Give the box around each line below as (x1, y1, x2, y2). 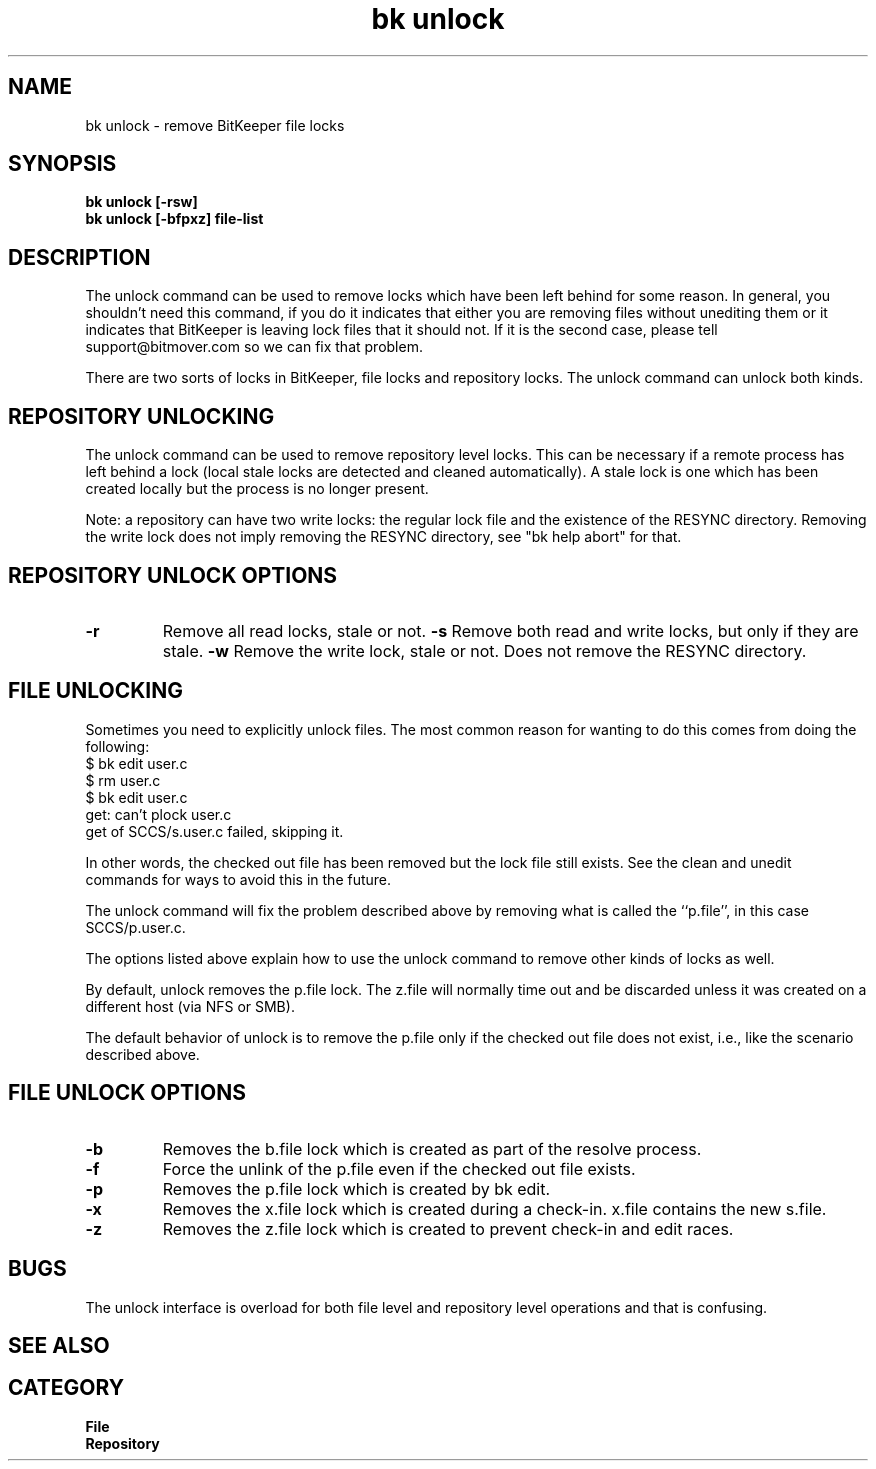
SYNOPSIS (8, 151, 117, 177)
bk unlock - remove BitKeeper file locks (85, 116, 345, 134)
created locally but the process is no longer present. (85, 480, 429, 498)
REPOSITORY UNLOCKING (8, 403, 275, 429)
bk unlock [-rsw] (85, 193, 198, 211)
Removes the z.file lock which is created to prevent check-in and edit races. (162, 1218, 734, 1239)
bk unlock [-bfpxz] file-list (85, 210, 264, 228)
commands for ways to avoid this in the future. (85, 870, 392, 888)
